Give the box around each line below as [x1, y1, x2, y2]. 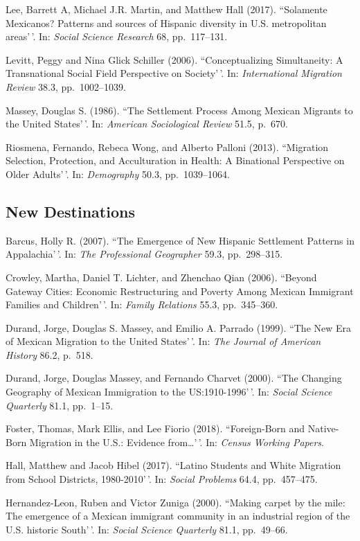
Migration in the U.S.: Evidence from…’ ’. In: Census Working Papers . [29, 434, 324, 449]
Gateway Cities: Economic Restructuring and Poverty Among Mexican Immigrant [6, 283, 354, 298]
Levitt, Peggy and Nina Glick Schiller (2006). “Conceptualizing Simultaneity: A [6, 52, 343, 66]
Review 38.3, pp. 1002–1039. [6, 79, 126, 94]
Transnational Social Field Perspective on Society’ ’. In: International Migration [6, 66, 342, 80]
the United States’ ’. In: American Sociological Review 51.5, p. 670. [6, 116, 288, 131]
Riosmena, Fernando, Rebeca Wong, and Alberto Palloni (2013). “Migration [6, 139, 329, 154]
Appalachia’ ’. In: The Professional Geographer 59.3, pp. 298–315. [6, 247, 283, 261]
